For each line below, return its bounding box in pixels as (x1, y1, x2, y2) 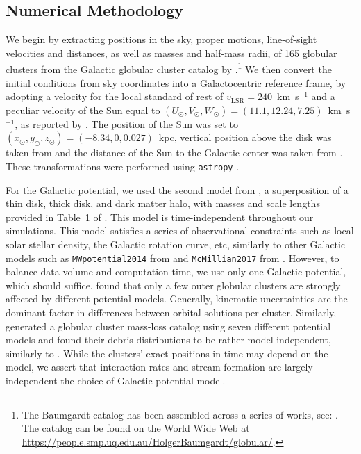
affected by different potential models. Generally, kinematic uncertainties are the (6, 291, 348, 306)
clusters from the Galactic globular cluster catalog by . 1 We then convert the (6, 60, 332, 76)
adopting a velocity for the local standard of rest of (6, 89, 224, 104)
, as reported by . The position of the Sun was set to (15, 116, 238, 131)
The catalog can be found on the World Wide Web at (22, 421, 250, 435)
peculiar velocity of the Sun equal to (6, 102, 160, 117)
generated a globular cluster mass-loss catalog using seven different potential (6, 318, 331, 333)
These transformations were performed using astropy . (6, 159, 240, 174)
